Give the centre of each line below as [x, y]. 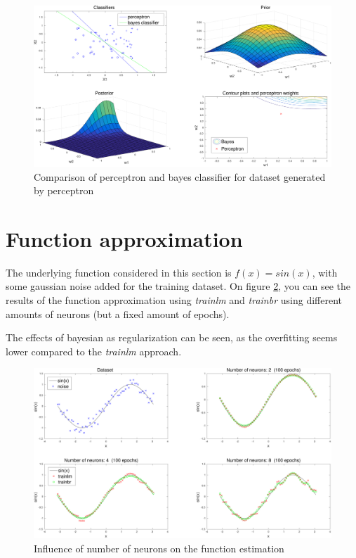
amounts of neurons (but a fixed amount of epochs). [118, 313]
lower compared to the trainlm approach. [94, 351]
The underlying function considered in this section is [119, 272]
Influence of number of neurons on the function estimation [159, 548]
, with [325, 272]
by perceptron [64, 190]
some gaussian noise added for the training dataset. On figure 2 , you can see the [178, 286]
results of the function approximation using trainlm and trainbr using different [174, 300]
